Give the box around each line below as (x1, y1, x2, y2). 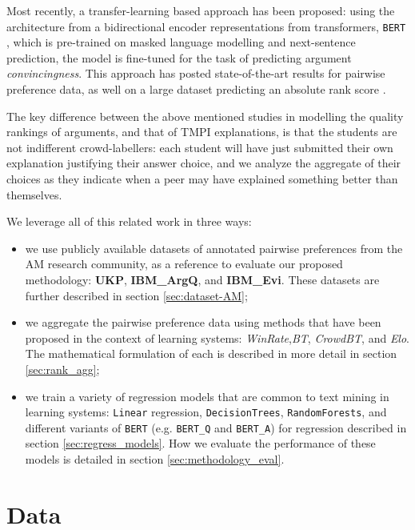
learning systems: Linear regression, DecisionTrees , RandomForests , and (25, 404, 387, 420)
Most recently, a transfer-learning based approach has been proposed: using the (6, 2, 395, 18)
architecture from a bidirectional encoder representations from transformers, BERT (6, 18, 406, 34)
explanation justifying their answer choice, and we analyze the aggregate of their (6, 155, 401, 171)
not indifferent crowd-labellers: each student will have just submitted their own (6, 139, 393, 155)
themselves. (6, 186, 62, 203)
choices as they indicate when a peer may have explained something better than (6, 171, 398, 187)
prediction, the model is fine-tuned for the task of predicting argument (6, 49, 352, 66)
